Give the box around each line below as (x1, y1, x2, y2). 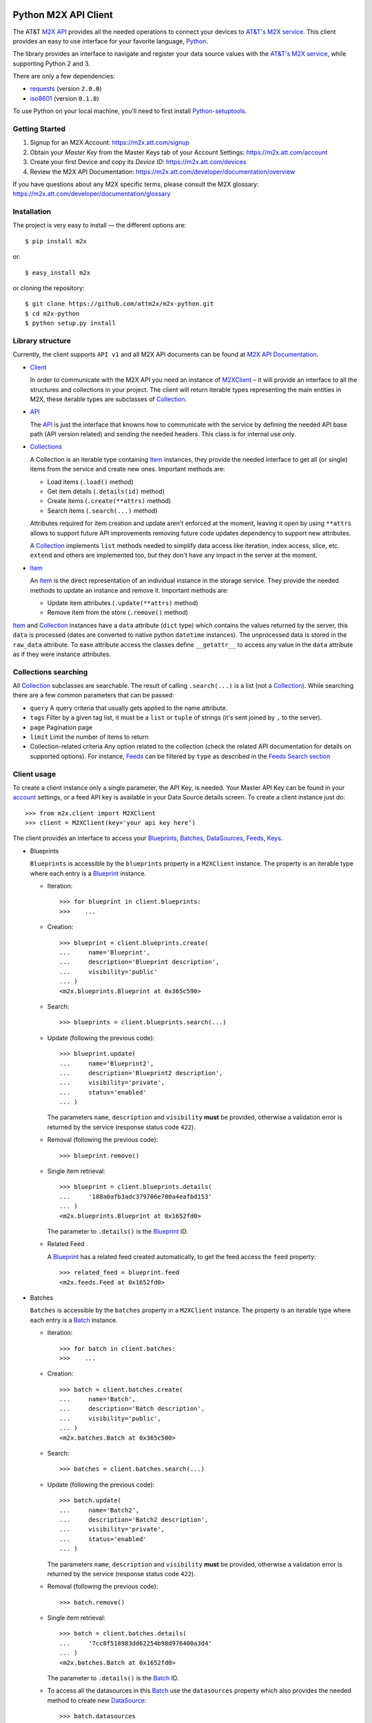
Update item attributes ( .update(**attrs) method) (47, 598, 199, 606)
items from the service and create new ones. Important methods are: (30, 465, 225, 473)
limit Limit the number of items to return (30, 733, 149, 741)
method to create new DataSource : (47, 1696, 147, 1704)
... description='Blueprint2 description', (59, 1069, 223, 1077)
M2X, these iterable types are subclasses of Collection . (30, 395, 187, 403)
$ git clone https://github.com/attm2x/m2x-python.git (25, 300, 214, 308)
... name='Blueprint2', (59, 1059, 154, 1068)
